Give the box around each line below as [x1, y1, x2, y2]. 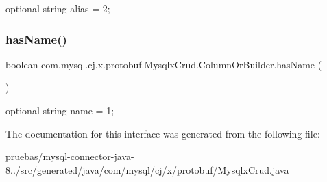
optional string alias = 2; [5, 1, 110, 15]
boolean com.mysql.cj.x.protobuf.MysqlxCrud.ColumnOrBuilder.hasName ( [5, 57, 322, 71]
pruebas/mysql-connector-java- [5, 149, 134, 164]
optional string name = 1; [5, 103, 114, 117]
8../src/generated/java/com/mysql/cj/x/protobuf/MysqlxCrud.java [5, 162, 289, 177]
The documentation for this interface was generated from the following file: [5, 126, 320, 140]
